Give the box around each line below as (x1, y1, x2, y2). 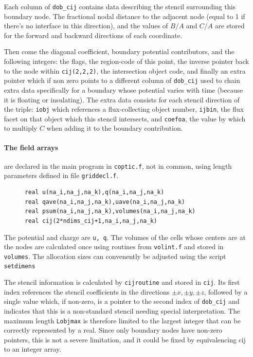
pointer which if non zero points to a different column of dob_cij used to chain (4, 75, 240, 85)
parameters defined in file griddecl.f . (4, 170, 119, 180)
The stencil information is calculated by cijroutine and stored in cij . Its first (4, 277, 240, 287)
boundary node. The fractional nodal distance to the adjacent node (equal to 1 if (4, 11, 245, 21)
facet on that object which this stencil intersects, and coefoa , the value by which (4, 113, 246, 123)
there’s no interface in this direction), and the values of (4, 20, 168, 31)
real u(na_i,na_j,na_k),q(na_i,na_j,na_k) (24, 189, 164, 196)
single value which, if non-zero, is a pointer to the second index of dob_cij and (4, 296, 240, 306)
